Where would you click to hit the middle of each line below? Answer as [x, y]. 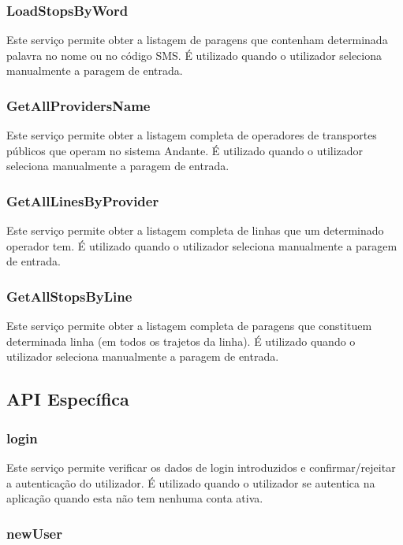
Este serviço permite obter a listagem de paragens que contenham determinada [197, 40]
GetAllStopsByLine [69, 296]
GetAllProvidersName [78, 105]
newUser [34, 533]
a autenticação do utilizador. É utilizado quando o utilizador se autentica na [191, 482]
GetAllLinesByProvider [83, 200]
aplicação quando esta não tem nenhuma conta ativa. [135, 498]
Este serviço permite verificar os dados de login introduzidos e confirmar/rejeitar [201, 467]
